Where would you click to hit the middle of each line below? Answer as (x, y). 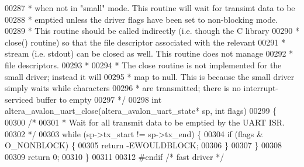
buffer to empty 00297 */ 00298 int (99, 99)
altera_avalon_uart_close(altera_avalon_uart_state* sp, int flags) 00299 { (141, 111)
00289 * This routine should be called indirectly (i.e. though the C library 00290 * (152, 31)
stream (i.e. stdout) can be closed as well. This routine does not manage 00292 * (149, 53)
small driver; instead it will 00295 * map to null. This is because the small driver (150, 76)
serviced (19, 99)
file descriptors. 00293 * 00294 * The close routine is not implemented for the (143, 65)
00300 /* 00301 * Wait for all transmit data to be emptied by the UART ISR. (145, 122)
